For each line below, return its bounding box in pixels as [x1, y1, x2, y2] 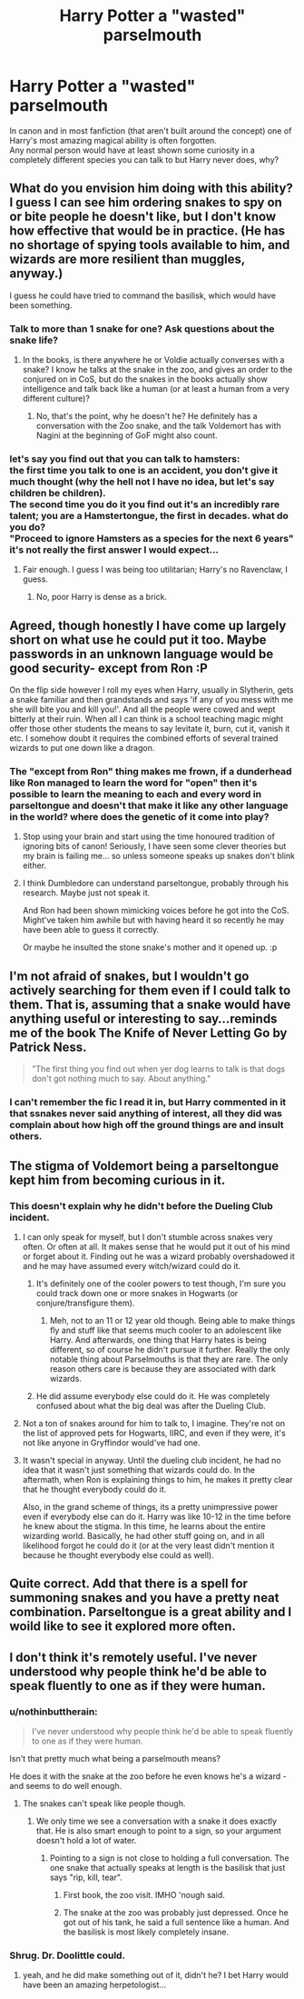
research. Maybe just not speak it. [22, 887, 151, 898]
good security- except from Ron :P [9, 660, 209, 675]
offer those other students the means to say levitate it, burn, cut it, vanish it [9, 724, 290, 735]
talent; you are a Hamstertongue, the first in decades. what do [9, 509, 289, 522]
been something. [9, 299, 73, 310]
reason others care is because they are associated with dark [49, 1363, 277, 1374]
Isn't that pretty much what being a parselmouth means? [9, 1753, 221, 1764]
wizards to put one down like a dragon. [9, 743, 155, 754]
